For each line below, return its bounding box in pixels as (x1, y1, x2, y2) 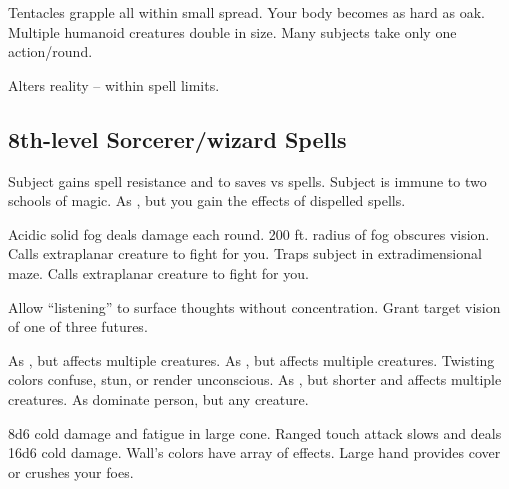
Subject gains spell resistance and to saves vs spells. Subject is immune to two (8, 170, 487, 191)
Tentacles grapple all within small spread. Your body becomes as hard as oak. (8, 2, 486, 22)
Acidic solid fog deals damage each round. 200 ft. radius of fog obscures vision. (8, 223, 490, 244)
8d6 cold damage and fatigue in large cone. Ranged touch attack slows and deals (8, 422, 502, 443)
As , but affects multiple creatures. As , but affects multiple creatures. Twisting (8, 349, 495, 370)
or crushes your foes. (8, 461, 134, 482)
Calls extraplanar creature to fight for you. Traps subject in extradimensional (8, 243, 482, 264)
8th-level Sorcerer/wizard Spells (8, 123, 347, 154)
